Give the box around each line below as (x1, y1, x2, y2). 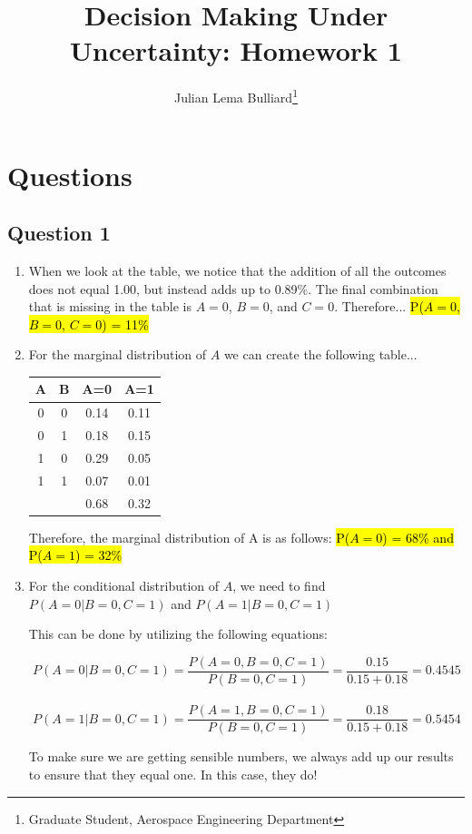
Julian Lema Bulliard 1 (174, 85, 298, 106)
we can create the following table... (223, 345, 418, 364)
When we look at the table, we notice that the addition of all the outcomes (28, 260, 447, 280)
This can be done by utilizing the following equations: (28, 624, 328, 643)
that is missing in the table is (28, 297, 192, 316)
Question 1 (7, 219, 111, 247)
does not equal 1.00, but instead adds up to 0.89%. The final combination (28, 279, 438, 298)
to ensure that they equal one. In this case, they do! (28, 765, 318, 784)
